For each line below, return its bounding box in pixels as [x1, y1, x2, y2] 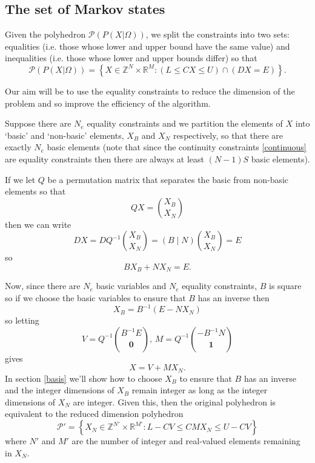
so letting [5, 314, 39, 327]
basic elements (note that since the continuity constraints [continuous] [47, 141, 307, 153]
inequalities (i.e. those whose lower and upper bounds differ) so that [5, 52, 257, 64]
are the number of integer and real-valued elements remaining [71, 435, 300, 447]
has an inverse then [197, 291, 270, 304]
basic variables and [96, 279, 167, 292]
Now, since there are [5, 279, 81, 292]
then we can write [5, 218, 71, 230]
